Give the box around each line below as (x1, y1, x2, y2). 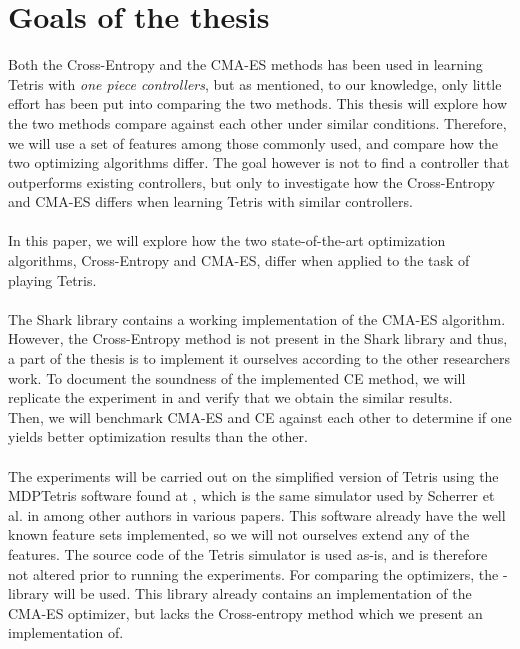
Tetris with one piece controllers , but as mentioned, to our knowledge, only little (8, 73, 502, 94)
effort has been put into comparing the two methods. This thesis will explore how (8, 93, 508, 114)
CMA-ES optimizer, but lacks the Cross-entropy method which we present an (8, 602, 483, 623)
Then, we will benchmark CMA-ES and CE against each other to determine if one (8, 406, 512, 427)
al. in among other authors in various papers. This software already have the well (8, 504, 506, 525)
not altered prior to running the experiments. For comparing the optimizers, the (8, 563, 499, 584)
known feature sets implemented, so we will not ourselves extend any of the (8, 524, 470, 545)
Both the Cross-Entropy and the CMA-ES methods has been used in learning (8, 54, 483, 75)
